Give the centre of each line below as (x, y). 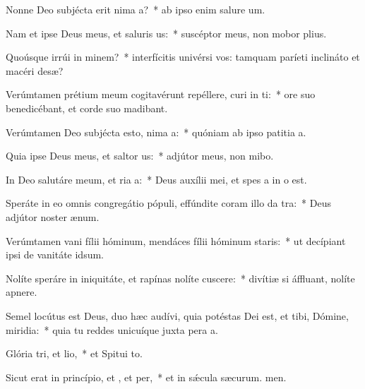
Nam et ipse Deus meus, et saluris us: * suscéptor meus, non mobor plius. (166, 33)
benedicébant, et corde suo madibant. (87, 108)
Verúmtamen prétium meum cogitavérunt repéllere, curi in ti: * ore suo (161, 94)
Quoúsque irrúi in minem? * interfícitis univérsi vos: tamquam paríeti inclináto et (183, 57)
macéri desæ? (35, 70)
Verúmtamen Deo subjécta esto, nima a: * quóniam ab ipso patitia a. (156, 132)
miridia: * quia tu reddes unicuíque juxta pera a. (112, 329)
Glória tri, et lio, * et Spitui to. (74, 353)
